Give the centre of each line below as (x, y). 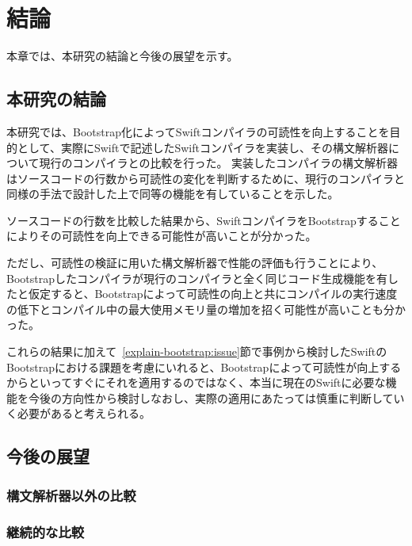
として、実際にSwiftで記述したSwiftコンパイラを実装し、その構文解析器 (202, 147)
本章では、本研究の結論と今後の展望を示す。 (122, 56)
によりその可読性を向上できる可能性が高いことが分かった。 (162, 236)
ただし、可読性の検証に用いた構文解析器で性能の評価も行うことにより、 (195, 263)
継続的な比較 (46, 531)
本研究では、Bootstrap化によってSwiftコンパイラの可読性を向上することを (198, 131)
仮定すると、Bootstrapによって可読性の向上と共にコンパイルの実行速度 (213, 294)
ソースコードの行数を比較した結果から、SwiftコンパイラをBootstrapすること (204, 220)
